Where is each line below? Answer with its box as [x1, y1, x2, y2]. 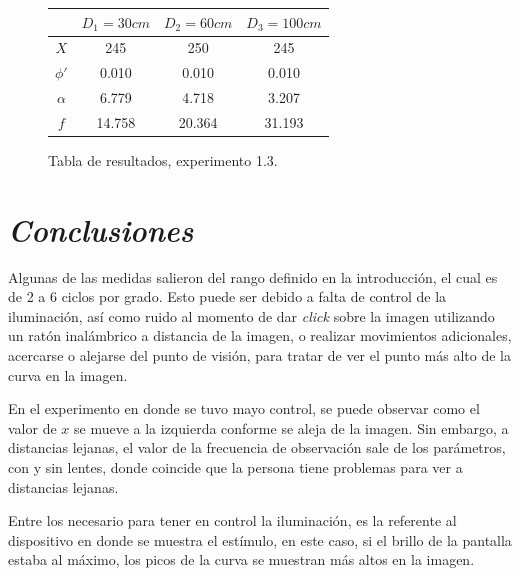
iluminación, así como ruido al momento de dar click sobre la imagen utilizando [8, 305, 495, 326]
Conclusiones [8, 208, 194, 250]
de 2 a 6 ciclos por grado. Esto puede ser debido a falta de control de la [8, 286, 447, 307]
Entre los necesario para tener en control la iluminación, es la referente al [8, 510, 457, 531]
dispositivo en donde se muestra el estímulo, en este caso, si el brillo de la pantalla [8, 529, 512, 550]
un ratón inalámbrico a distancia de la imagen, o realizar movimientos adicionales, [8, 325, 512, 346]
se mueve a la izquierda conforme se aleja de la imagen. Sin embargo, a [73, 417, 509, 438]
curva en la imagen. [8, 364, 128, 385]
